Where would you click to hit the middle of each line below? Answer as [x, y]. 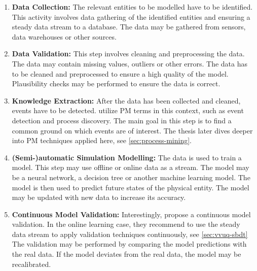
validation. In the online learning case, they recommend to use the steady [126, 224]
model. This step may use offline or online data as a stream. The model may [131, 167]
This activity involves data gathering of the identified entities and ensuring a [131, 16]
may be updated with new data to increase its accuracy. [99, 197]
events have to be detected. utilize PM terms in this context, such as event [128, 110]
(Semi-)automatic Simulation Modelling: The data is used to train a [127, 157]
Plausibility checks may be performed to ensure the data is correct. [116, 83]
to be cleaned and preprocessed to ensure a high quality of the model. [120, 73]
